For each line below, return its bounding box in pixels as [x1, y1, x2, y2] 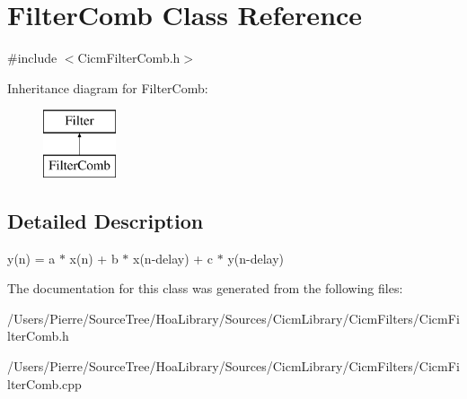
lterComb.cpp [7, 374, 82, 393]
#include [7, 48, 57, 67]
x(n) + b [69, 248, 119, 267]
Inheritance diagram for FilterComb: [7, 78, 208, 97]
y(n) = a [7, 248, 56, 267]
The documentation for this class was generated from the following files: [7, 279, 403, 298]
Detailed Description [7, 206, 204, 234]
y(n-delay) [227, 248, 285, 267]
